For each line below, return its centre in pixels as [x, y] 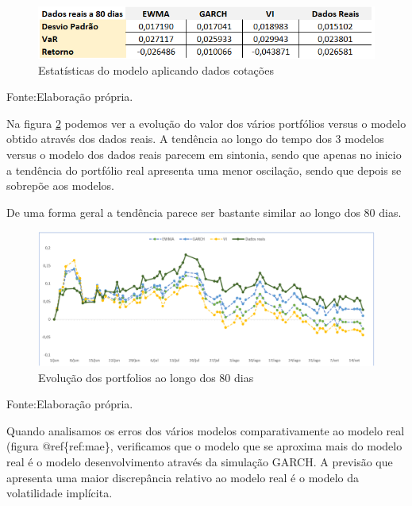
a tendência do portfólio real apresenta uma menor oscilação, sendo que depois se [204, 170]
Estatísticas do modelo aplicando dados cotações [156, 70]
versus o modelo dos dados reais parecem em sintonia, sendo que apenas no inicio [204, 154]
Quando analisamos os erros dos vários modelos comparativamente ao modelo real [206, 430]
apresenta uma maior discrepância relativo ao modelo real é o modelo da [183, 477]
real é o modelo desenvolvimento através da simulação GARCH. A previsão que [200, 462]
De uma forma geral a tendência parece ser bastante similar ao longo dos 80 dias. [204, 212]
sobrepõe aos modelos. [60, 185]
